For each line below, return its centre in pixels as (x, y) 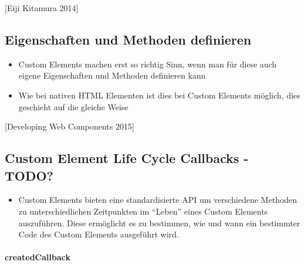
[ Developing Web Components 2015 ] (70, 126)
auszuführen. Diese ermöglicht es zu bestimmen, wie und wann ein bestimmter (159, 222)
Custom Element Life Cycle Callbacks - (127, 158)
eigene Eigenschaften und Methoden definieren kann (112, 75)
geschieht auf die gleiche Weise (73, 106)
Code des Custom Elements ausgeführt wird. (99, 234)
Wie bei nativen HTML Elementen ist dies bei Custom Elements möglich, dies (159, 95)
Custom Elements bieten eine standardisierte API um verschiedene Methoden (158, 200)
